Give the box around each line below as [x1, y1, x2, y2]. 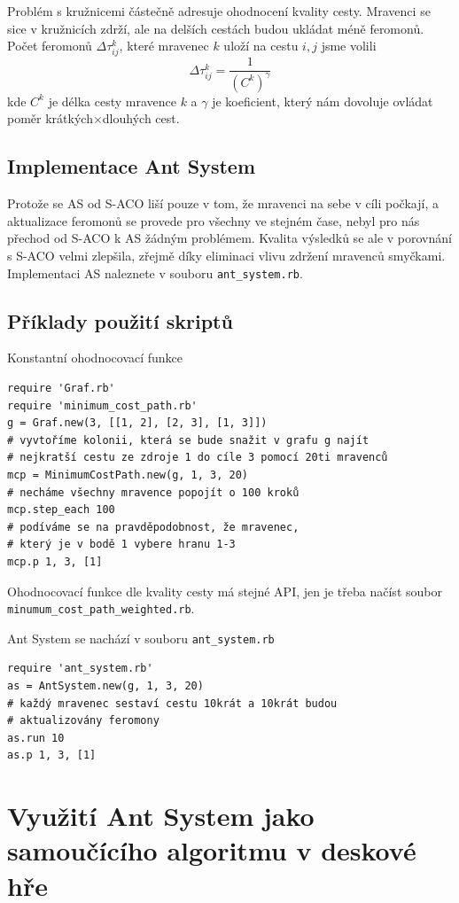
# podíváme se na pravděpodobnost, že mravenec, [7, 520, 300, 533]
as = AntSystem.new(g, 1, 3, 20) [7, 680, 204, 692]
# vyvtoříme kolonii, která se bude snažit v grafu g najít [7, 433, 370, 447]
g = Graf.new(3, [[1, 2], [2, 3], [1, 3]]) [7, 416, 268, 430]
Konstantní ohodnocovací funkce [7, 348, 183, 367]
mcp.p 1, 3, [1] [7, 555, 103, 568]
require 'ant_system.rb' [7, 662, 153, 675]
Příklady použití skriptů [7, 307, 233, 334]
